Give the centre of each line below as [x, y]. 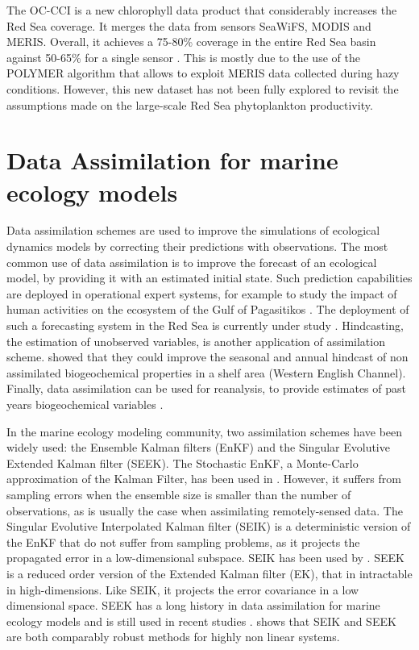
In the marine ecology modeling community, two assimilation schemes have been [205, 431]
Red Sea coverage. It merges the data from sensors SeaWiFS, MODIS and [189, 25]
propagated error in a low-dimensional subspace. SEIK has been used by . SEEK [205, 558]
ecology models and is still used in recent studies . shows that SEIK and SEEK [201, 621]
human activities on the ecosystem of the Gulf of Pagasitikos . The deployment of [208, 309]
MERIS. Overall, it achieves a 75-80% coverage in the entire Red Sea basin [191, 42]
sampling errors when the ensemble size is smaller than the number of [179, 494]
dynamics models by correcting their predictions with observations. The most [197, 246]
